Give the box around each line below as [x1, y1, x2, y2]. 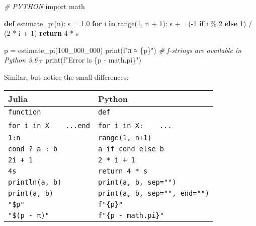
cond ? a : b [8, 144, 58, 153]
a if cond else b [98, 144, 164, 153]
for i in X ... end [8, 121, 90, 130]
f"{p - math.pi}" [98, 211, 164, 219]
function [8, 107, 41, 116]
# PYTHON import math [4, 1, 85, 11]
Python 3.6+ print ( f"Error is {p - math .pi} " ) [4, 54, 141, 65]
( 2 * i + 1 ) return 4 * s [4, 28, 79, 38]
